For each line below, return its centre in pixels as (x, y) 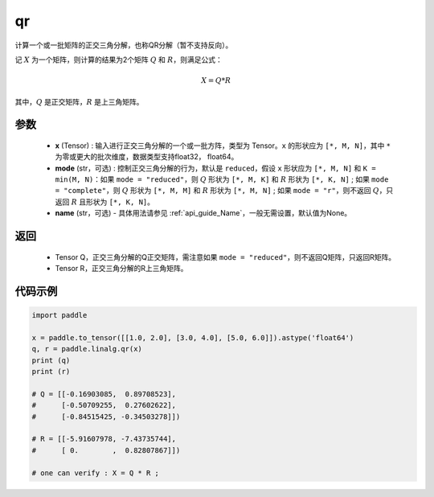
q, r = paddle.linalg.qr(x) (87, 349)
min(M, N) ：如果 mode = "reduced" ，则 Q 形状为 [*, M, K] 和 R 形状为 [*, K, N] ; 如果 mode (222, 179)
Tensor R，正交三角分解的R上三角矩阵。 (121, 269)
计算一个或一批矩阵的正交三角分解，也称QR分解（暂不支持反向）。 (124, 45)
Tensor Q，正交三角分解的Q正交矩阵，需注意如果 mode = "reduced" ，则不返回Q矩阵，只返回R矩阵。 (225, 257)
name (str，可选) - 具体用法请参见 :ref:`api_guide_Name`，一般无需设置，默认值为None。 (203, 213)
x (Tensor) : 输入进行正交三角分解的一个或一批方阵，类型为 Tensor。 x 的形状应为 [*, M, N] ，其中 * (223, 146)
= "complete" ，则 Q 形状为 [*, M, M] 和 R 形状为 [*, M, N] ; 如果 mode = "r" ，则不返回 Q (217, 191)
